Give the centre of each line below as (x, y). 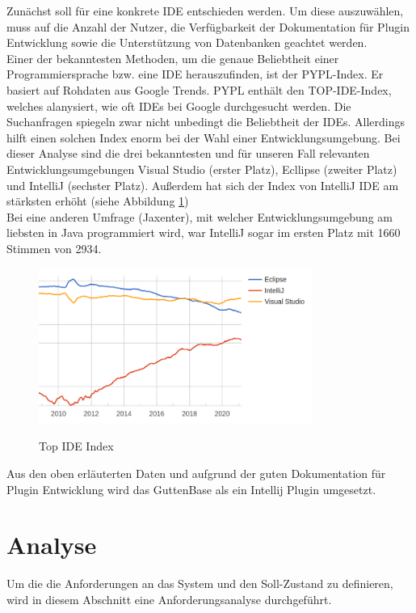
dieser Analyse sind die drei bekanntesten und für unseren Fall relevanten (188, 153)
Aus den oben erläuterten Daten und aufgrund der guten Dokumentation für (196, 473)
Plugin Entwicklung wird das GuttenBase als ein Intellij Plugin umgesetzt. (191, 489)
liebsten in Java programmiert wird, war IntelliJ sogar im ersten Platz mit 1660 (204, 233)
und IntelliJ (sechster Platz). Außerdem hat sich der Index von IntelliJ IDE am (203, 185)
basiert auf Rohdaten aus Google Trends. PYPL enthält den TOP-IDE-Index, (199, 89)
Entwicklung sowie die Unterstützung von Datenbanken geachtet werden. (187, 42)
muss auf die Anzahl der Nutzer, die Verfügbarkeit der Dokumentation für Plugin (208, 26)
